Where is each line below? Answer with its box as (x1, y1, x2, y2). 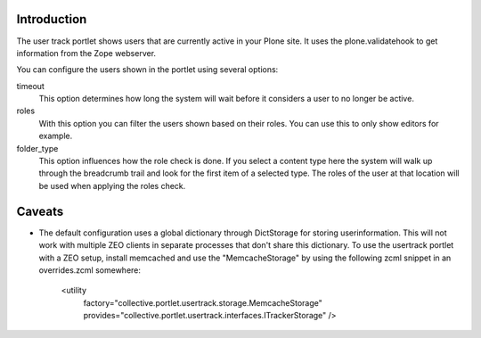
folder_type (16, 143, 59, 153)
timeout (16, 80, 45, 91)
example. (38, 130, 73, 142)
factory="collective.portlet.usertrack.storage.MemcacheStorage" (83, 297, 322, 308)
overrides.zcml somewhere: (38, 264, 142, 276)
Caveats (16, 203, 64, 218)
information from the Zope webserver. (16, 47, 156, 58)
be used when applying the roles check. (38, 180, 186, 191)
